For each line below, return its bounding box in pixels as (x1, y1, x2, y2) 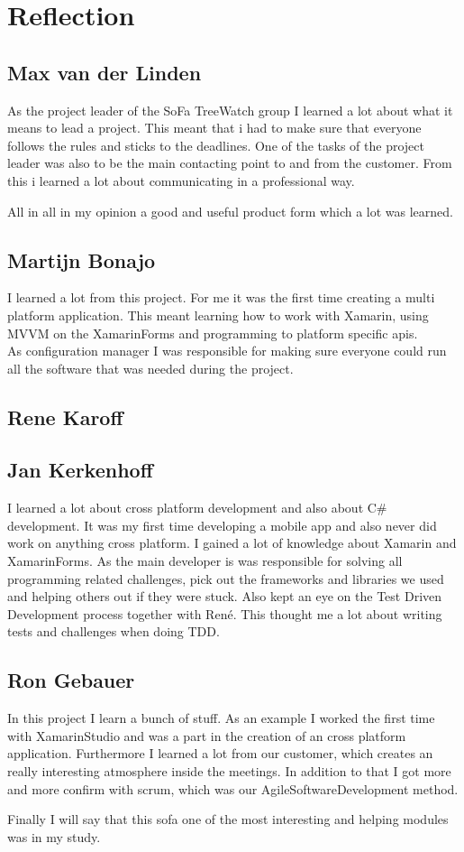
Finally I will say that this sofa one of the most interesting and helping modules (7, 810, 449, 829)
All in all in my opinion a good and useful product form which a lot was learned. (7, 201, 453, 220)
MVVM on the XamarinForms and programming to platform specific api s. (7, 323, 418, 342)
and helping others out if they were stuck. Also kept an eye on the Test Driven (7, 587, 442, 606)
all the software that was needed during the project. (7, 358, 294, 377)
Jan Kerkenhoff (7, 456, 153, 484)
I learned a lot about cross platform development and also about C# (7, 498, 387, 517)
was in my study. (7, 827, 101, 846)
